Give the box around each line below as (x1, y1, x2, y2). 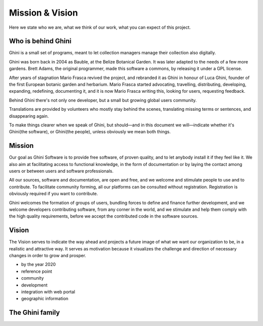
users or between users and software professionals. (9, 168, 114, 174)
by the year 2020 (21, 262, 56, 267)
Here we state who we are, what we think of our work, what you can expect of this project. (9, 24, 191, 30)
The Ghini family (9, 308, 60, 317)
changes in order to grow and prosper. (9, 253, 86, 259)
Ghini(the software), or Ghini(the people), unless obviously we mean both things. (9, 129, 171, 135)
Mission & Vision (9, 7, 78, 18)
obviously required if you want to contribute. (9, 191, 98, 197)
